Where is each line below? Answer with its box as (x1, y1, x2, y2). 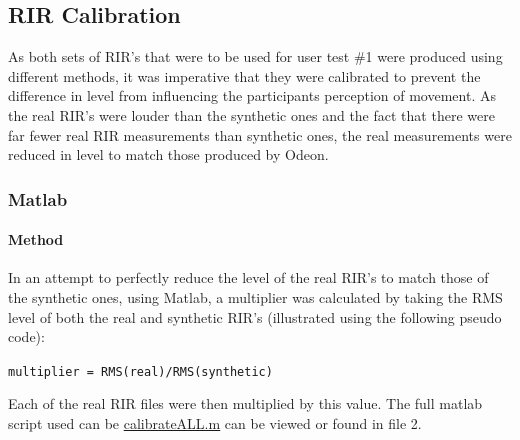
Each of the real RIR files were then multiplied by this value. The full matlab (8, 393, 483, 414)
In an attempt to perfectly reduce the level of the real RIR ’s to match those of (8, 267, 489, 288)
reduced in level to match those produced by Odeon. (8, 144, 329, 165)
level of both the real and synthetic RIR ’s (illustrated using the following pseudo (8, 306, 502, 327)
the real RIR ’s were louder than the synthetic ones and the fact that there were (8, 104, 495, 125)
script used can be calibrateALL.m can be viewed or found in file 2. (8, 413, 422, 434)
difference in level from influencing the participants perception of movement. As (8, 85, 496, 106)
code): (8, 326, 45, 347)
